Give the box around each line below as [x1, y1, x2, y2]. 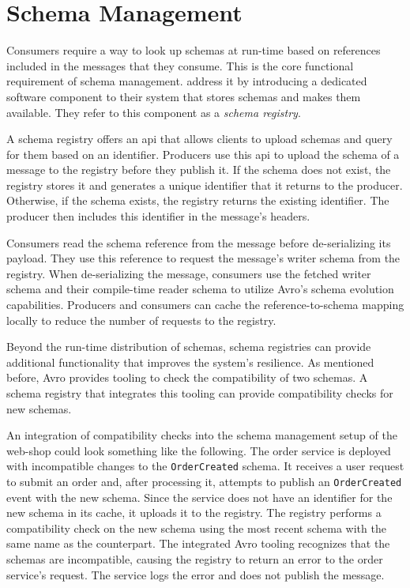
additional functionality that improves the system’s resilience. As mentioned [6, 353, 374, 370]
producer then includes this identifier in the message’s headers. [6, 208, 310, 224]
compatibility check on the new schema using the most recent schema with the [6, 519, 386, 536]
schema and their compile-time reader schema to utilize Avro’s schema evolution [6, 281, 394, 297]
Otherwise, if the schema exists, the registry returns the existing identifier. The [6, 192, 389, 209]
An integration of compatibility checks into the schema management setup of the [6, 427, 397, 443]
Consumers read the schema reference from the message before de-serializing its [6, 234, 391, 251]
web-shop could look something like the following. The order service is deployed [6, 442, 391, 458]
